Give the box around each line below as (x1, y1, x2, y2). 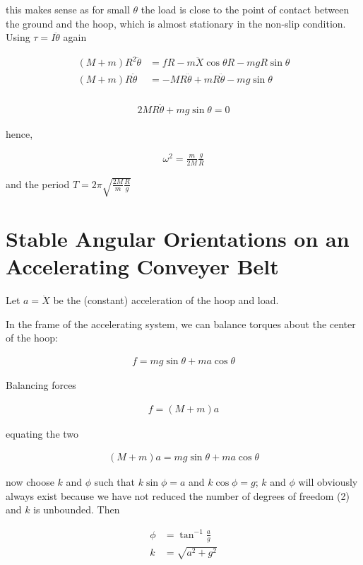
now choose (6, 474, 54, 489)
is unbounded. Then (33, 502, 120, 517)
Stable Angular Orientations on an (6, 224, 350, 253)
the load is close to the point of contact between (141, 2, 350, 16)
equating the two (6, 426, 79, 441)
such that (94, 474, 136, 489)
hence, (6, 126, 33, 141)
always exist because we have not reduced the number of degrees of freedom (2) (6, 488, 350, 503)
